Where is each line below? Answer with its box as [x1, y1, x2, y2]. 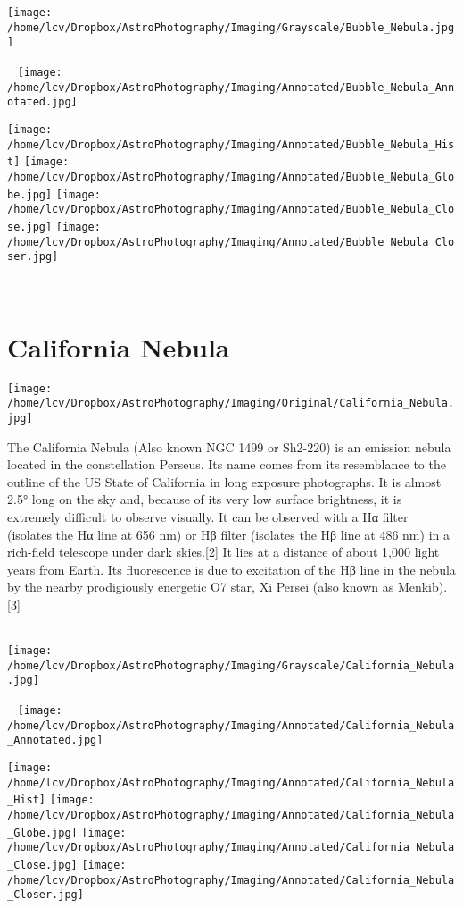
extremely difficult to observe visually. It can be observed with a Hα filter [7, 507, 409, 525]
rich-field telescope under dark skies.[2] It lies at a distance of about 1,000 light [7, 542, 440, 561]
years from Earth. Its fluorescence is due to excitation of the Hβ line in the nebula [7, 559, 456, 578]
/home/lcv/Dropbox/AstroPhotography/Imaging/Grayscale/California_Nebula [7, 659, 455, 672]
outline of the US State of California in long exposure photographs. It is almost [7, 472, 442, 491]
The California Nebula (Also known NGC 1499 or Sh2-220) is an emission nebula [7, 437, 451, 456]
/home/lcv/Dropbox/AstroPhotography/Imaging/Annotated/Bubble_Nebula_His [7, 138, 455, 151]
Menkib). [397, 577, 448, 596]
